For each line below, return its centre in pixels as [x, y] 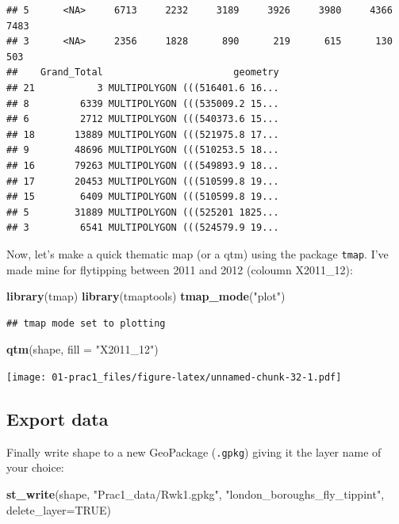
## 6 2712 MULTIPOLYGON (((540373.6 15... [143, 119]
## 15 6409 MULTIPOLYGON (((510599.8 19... [143, 197]
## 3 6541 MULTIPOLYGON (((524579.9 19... [143, 228]
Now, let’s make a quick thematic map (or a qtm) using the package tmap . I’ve [198, 253]
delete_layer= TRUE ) [59, 509]
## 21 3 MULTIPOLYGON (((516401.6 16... [143, 88]
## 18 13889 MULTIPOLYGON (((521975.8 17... [143, 134]
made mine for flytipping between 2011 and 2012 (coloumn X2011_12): [180, 269]
